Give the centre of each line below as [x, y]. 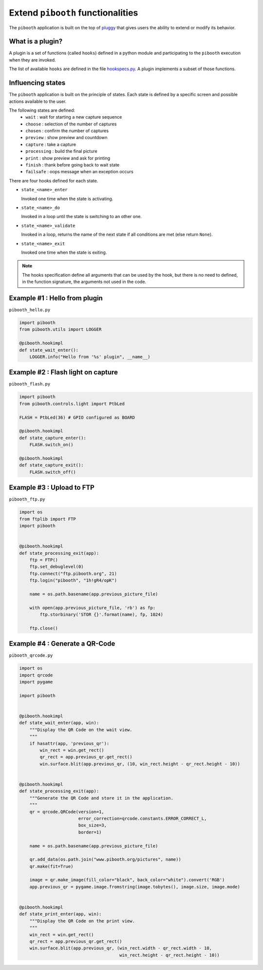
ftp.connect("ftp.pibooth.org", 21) [73, 574]
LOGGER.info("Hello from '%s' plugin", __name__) [90, 357]
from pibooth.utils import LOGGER [60, 330]
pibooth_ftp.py [27, 499]
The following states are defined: [42, 110]
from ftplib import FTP [48, 519]
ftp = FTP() [44, 560]
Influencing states [37, 83]
